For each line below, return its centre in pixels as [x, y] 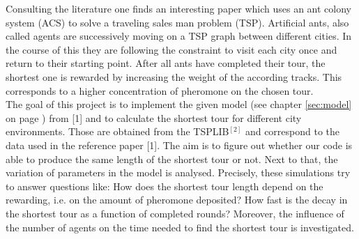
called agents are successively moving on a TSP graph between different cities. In [179, 36]
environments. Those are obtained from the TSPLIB [117, 131]
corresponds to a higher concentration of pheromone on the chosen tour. [160, 90]
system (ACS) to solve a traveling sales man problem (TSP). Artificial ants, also [177, 22]
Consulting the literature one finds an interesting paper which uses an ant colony [179, 8]
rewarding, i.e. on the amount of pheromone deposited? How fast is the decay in [177, 200]
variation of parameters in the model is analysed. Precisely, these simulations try [178, 172]
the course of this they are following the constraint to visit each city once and [171, 49]
